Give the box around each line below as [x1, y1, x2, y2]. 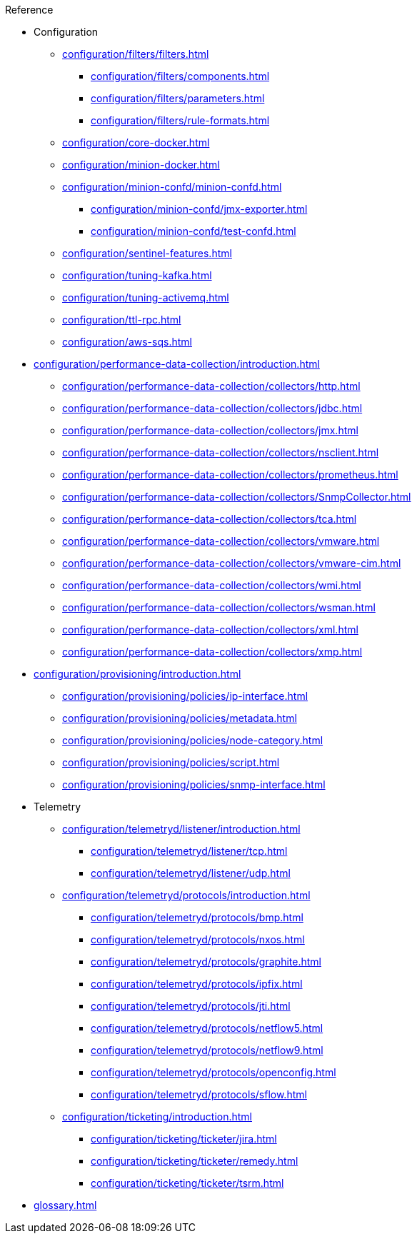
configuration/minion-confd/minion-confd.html [62, 181, 282, 193]
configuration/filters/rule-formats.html [91, 114, 270, 126]
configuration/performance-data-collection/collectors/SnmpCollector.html [62, 491, 411, 503]
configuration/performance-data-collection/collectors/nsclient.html [62, 446, 379, 458]
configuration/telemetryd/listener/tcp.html [91, 845, 288, 857]
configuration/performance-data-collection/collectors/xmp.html [62, 646, 363, 658]
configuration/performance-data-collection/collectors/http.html [62, 380, 361, 392]
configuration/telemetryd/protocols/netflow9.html [91, 1044, 323, 1056]
